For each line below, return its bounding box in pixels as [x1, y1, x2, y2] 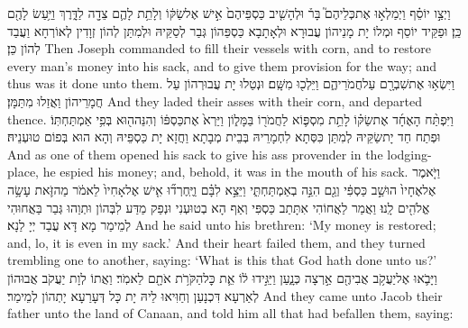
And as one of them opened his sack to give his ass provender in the [7, 144, 383, 163]
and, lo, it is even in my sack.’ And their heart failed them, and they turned [7, 232, 426, 251]
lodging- [387, 144, 432, 163]
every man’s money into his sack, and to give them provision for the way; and [7, 56, 437, 75]
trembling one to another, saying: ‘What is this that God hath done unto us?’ [7, 251, 437, 269]
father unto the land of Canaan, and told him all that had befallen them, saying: [7, 304, 454, 323]
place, [7, 162, 39, 181]
